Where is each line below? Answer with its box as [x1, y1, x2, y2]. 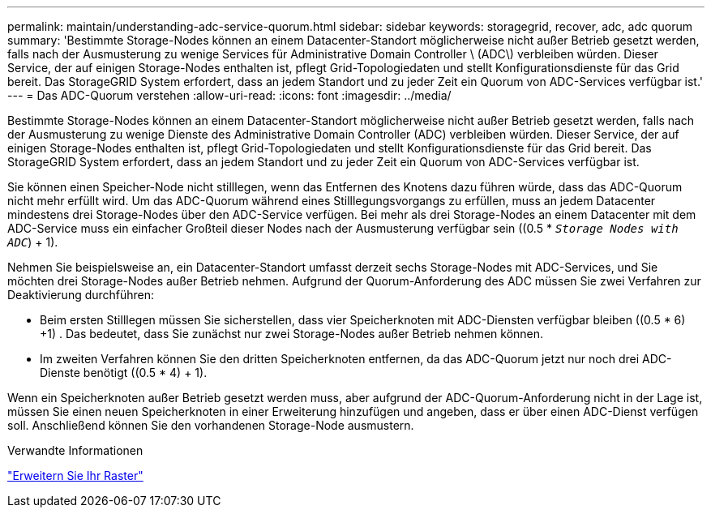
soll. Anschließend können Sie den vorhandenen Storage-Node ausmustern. [7, 418, 414, 432]
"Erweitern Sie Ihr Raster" [7, 469, 143, 482]
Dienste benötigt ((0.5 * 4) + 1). [40, 366, 208, 379]
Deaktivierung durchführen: [7, 288, 155, 302]
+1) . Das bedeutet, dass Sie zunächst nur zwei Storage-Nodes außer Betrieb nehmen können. [40, 327, 544, 341]
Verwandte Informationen [7, 443, 143, 457]
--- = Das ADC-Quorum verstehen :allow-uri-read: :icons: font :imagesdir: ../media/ [7, 88, 452, 102]
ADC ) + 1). [7, 235, 58, 249]
